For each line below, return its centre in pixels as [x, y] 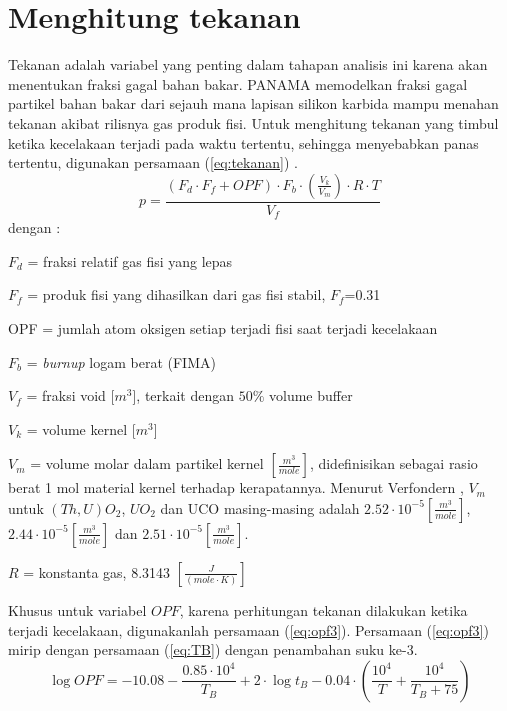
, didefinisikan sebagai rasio [393, 463]
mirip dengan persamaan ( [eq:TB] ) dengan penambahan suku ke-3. [213, 649]
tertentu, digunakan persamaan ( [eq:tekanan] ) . [153, 162]
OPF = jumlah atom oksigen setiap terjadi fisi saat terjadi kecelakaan [223, 327]
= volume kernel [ [81, 428]
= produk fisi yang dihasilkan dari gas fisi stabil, [176, 294]
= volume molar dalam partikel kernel [147, 463]
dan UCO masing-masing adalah [260, 507]
